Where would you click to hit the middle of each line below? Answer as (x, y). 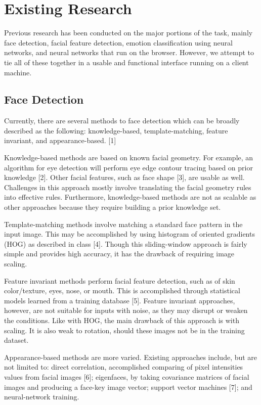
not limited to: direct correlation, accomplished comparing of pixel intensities (124, 367)
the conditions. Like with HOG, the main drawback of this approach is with (122, 320)
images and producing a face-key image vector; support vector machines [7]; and (128, 387)
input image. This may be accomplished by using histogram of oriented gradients (129, 234)
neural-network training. (42, 397)
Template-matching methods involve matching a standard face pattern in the (123, 224)
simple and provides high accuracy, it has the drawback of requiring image (119, 254)
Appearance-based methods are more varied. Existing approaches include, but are (131, 357)
